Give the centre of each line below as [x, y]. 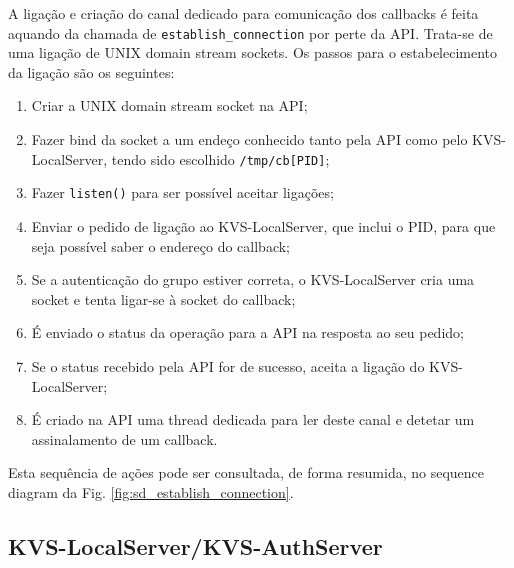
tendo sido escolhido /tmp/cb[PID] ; [220, 158]
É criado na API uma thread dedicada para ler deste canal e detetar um [253, 419]
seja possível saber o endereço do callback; [160, 245]
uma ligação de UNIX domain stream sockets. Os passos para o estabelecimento [253, 52]
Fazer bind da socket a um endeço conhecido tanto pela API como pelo [249, 139]
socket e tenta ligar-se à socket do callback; [163, 298]
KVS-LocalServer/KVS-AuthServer [195, 545]
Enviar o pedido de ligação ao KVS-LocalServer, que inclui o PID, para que [263, 225]
